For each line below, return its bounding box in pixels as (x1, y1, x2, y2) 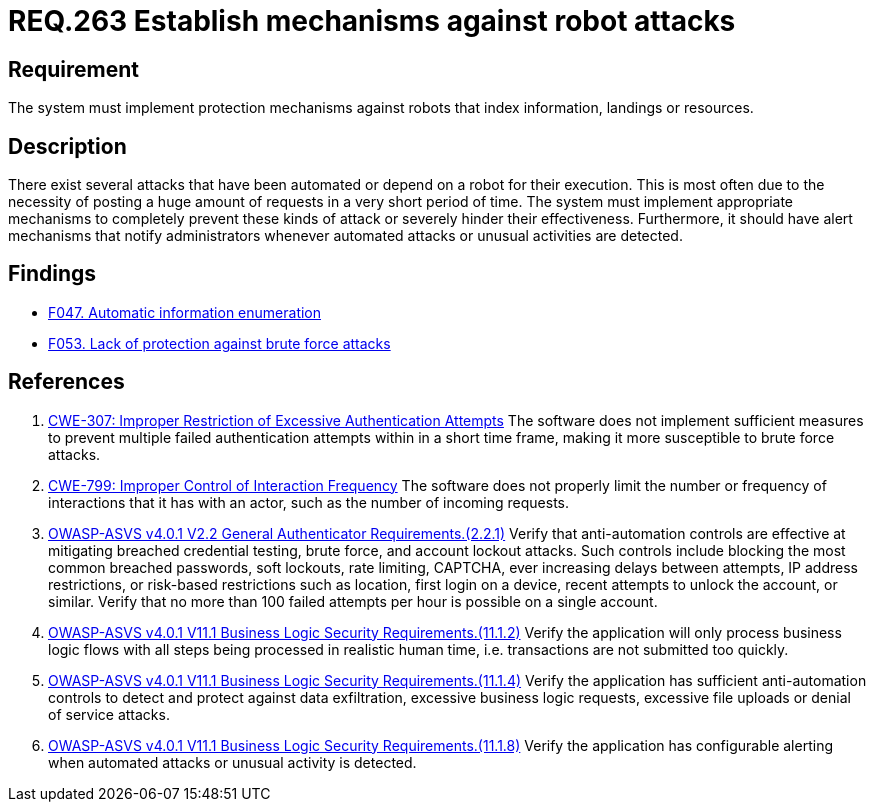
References (8, 369, 125, 395)
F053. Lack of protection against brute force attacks (48, 334, 391, 352)
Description (8, 133, 127, 159)
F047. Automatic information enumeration (48, 303, 322, 321)
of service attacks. (48, 705, 170, 723)
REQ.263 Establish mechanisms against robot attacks (8, 4, 736, 38)
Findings (8, 261, 97, 287)
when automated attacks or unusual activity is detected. (48, 753, 417, 771)
